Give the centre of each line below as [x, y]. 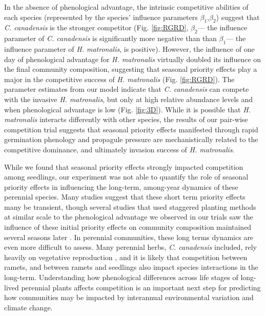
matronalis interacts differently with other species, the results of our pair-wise [126, 119]
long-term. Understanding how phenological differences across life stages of [121, 277]
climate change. [28, 307]
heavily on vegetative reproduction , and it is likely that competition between [126, 257]
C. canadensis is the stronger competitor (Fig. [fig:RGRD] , [96, 27]
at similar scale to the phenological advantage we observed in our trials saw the [129, 217]
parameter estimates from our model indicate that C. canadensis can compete [127, 89]
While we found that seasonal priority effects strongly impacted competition [124, 166]
